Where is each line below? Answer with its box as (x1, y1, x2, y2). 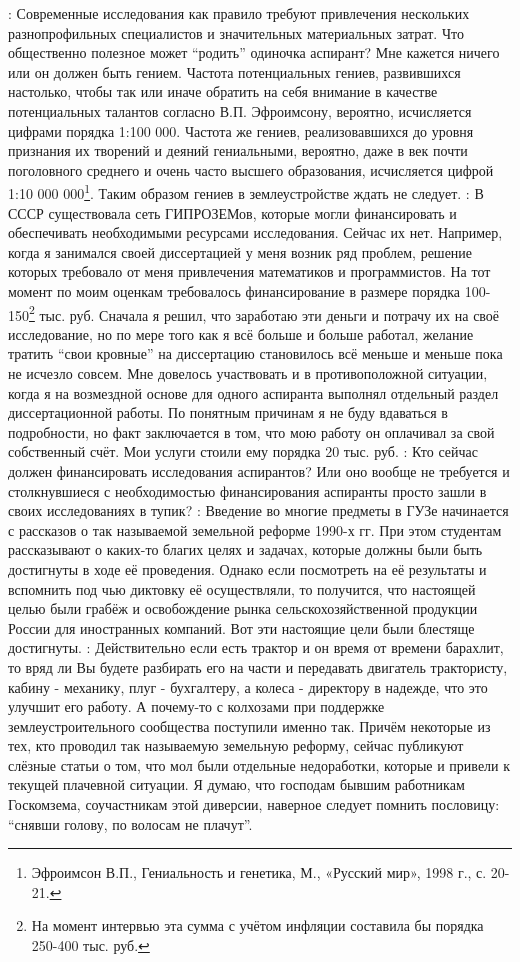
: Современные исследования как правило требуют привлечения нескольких (8, 3, 470, 23)
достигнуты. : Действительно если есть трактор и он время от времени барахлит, (8, 637, 504, 658)
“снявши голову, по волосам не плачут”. (8, 813, 253, 834)
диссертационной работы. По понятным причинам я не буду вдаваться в (8, 402, 448, 423)
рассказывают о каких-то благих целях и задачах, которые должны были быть (8, 539, 483, 560)
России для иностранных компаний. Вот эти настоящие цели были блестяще (8, 617, 475, 638)
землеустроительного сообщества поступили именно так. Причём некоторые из (8, 715, 491, 736)
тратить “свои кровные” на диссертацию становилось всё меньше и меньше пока (8, 343, 503, 364)
